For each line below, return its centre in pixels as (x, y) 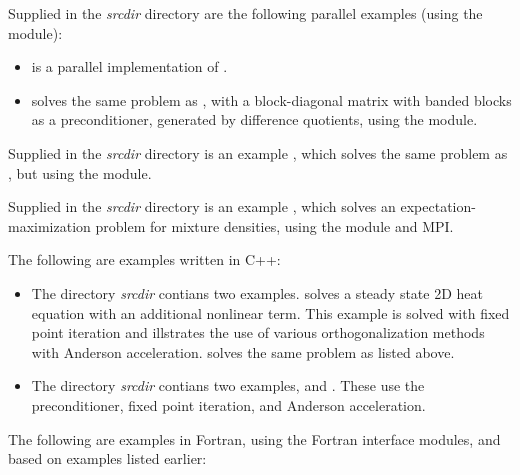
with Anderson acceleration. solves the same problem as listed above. (243, 351)
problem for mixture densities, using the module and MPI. (274, 225)
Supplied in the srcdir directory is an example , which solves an (202, 206)
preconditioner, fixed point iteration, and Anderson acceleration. (228, 404)
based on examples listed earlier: (107, 458)
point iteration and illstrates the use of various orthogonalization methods (258, 332)
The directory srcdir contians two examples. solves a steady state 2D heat (257, 292)
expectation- (438, 206)
